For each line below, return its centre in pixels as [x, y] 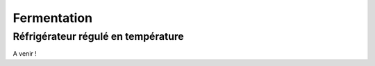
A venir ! [25, 54]
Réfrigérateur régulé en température [98, 36]
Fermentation [53, 18]
